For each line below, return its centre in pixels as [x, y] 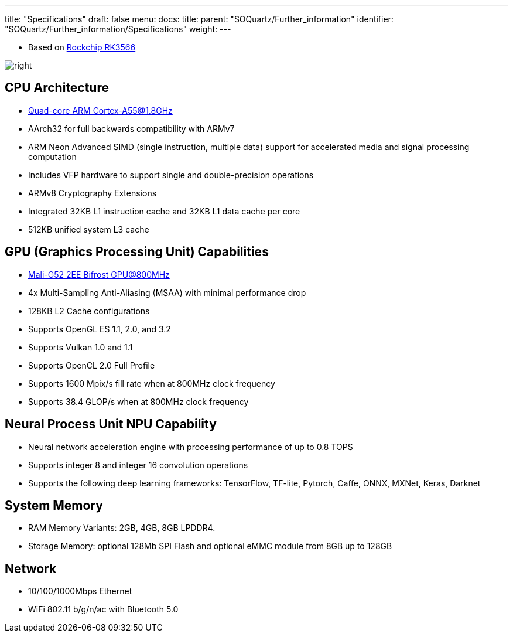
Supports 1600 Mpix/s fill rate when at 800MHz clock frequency [152, 383]
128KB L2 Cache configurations [89, 311]
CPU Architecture [57, 88]
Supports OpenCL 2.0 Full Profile [92, 365]
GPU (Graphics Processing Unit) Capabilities [137, 252]
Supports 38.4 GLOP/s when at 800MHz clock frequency [138, 401]
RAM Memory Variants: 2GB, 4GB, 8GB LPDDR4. [122, 528]
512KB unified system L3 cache [89, 229]
